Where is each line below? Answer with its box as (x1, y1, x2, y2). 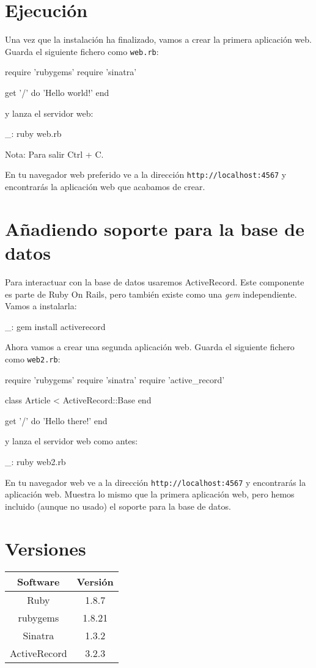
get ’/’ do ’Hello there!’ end (5, 414, 108, 427)
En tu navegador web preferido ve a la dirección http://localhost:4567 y (5, 168, 287, 181)
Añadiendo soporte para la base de (5, 216, 304, 241)
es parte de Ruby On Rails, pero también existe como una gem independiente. (5, 287, 297, 300)
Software (17, 574, 60, 589)
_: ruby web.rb (5, 127, 62, 140)
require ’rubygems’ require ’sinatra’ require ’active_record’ (5, 373, 225, 386)
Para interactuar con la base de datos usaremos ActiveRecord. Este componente (5, 275, 304, 288)
